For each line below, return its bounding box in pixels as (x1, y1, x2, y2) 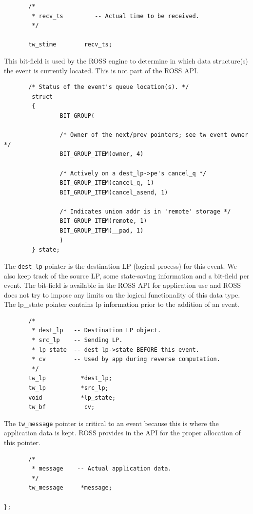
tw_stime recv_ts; (28, 41, 112, 48)
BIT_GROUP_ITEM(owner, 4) (59, 150, 144, 158)
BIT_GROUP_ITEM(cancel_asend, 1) (59, 189, 168, 196)
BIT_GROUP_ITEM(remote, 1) (59, 217, 147, 225)
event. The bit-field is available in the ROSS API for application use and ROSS (4, 280, 241, 290)
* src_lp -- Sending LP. (32, 337, 123, 344)
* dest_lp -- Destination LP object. (32, 327, 161, 334)
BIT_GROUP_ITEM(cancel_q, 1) (59, 179, 154, 187)
